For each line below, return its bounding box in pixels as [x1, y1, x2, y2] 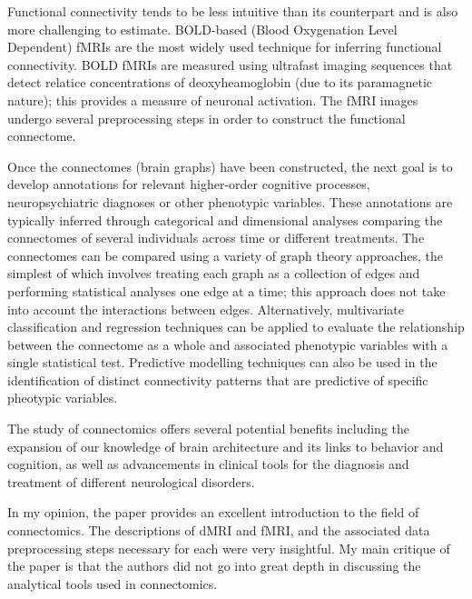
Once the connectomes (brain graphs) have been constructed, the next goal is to [7, 156, 453, 175]
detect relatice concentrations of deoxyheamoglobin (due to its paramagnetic [7, 73, 433, 92]
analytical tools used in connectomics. [7, 574, 218, 593]
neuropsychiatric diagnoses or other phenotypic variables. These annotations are [7, 192, 453, 211]
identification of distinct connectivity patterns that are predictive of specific [7, 370, 428, 389]
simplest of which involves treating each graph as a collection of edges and [7, 264, 420, 283]
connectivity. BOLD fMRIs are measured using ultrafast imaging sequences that [7, 55, 453, 74]
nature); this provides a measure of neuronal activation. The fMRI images [7, 90, 418, 109]
